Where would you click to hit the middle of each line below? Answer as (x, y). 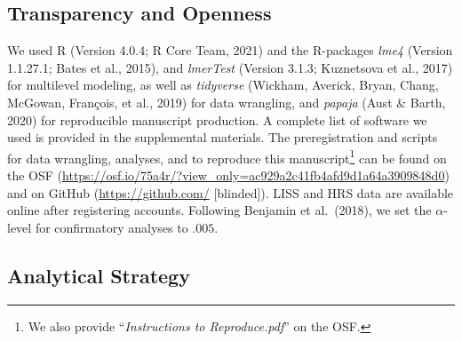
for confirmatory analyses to (112, 227)
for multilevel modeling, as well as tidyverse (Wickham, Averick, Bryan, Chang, (223, 85)
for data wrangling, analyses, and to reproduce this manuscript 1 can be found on (227, 156)
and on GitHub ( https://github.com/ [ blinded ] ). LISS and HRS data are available (231, 192)
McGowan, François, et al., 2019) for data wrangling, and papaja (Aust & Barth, (227, 102)
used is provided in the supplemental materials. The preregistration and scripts (223, 137)
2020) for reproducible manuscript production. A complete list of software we (217, 119)
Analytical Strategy (99, 275)
